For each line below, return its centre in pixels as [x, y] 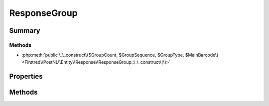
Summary [25, 31]
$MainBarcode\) [202, 55]
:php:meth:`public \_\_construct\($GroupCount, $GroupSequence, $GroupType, [103, 55]
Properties [26, 76]
